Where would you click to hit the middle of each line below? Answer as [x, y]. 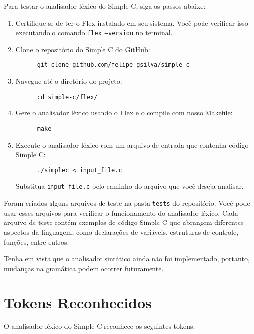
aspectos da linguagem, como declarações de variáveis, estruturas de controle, [121, 232]
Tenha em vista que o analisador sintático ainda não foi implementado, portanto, [127, 258]
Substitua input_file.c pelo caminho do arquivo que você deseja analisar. [129, 186]
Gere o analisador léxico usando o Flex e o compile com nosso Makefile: [124, 113]
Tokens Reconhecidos [78, 302]
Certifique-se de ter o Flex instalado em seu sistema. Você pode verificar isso [132, 23]
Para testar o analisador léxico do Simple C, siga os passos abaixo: [105, 6]
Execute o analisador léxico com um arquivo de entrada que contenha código [132, 144]
